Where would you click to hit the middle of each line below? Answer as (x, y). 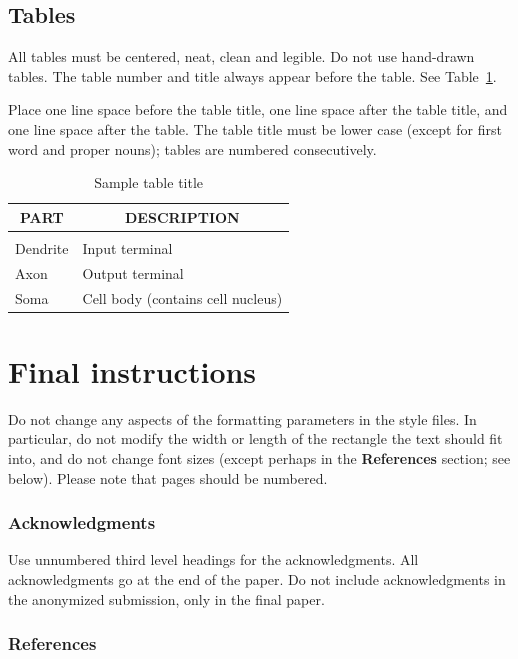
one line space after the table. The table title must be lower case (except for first (255, 128)
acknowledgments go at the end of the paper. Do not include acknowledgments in (257, 578)
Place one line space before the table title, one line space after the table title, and (258, 109)
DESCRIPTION (182, 216)
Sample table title (149, 182)
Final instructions (132, 370)
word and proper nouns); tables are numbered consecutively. (192, 148)
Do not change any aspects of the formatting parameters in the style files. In (242, 418)
